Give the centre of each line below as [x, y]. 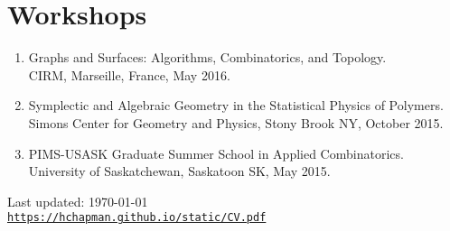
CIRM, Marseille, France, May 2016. [129, 74]
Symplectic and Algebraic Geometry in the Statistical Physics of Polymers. [236, 105]
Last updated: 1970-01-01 [78, 201]
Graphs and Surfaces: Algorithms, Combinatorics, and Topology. [207, 57]
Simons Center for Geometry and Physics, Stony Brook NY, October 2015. [236, 122]
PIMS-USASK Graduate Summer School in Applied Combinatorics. [216, 153]
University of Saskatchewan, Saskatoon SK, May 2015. [179, 171]
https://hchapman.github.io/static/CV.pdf [137, 218]
